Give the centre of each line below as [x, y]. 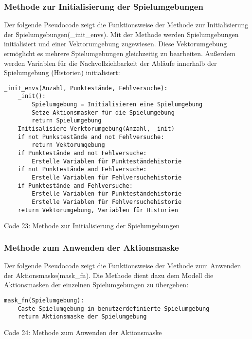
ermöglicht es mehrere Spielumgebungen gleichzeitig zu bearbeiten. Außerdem [120, 53]
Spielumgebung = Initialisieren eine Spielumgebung [117, 105]
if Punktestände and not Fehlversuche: [82, 153]
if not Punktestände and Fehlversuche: [82, 169]
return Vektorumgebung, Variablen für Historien [98, 210]
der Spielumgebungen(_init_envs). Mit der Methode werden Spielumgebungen [121, 34]
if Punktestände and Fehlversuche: [75, 186]
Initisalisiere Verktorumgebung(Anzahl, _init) [96, 129]
